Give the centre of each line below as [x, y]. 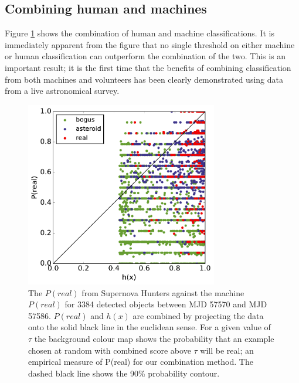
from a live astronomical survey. [62, 91]
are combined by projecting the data [198, 315]
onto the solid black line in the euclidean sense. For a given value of [149, 327]
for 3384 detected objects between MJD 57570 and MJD [166, 304]
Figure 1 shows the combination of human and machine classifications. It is [140, 33]
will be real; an [227, 350]
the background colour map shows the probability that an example [154, 339]
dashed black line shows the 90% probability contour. [124, 373]
